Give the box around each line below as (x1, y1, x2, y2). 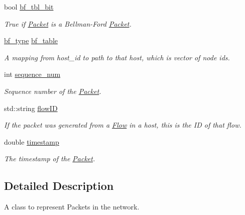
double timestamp (4, 136, 59, 147)
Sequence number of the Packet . (4, 85, 101, 96)
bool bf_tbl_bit (4, 2, 54, 12)
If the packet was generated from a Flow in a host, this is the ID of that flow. (4, 120, 241, 130)
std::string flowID (4, 102, 58, 113)
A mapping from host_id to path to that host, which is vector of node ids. (4, 52, 230, 62)
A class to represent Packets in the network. (4, 201, 140, 212)
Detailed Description (4, 178, 114, 193)
